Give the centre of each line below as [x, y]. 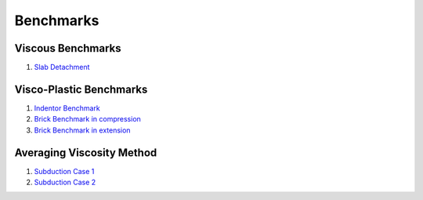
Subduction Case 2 [65, 182]
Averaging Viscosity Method [86, 153]
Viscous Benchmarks [68, 48]
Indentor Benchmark [67, 108]
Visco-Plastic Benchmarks [81, 89]
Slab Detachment [62, 67]
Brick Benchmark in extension [82, 130]
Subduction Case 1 [64, 171]
